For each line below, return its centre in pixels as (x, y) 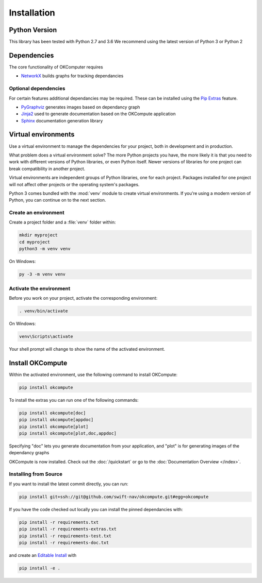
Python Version (33, 30)
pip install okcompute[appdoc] (57, 420)
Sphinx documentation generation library (62, 120)
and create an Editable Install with (43, 555)
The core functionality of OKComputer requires (56, 67)
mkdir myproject (39, 235)
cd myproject (35, 242)
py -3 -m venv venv (42, 274)
